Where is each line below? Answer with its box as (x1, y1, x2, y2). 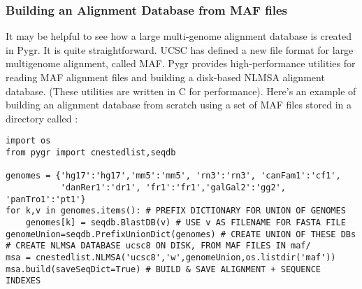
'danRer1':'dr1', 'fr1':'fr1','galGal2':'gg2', (60, 183, 286, 192)
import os (6, 136, 51, 146)
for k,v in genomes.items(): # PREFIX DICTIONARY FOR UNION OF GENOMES (6, 206, 346, 216)
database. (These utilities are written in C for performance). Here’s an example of (6, 83, 356, 98)
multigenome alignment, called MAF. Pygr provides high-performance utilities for (6, 56, 356, 71)
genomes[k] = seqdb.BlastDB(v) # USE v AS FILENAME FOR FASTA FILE (25, 217, 346, 227)
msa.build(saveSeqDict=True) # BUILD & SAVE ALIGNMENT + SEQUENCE (6, 264, 321, 274)
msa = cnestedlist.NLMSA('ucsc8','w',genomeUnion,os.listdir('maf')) (6, 252, 336, 262)
